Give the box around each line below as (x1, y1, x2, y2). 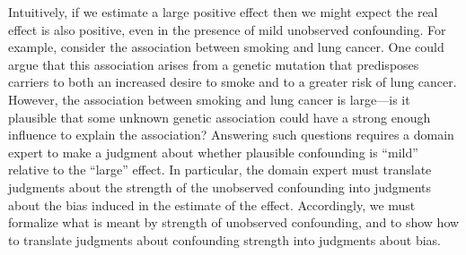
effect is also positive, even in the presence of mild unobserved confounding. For (8, 20, 446, 38)
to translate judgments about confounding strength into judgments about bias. (8, 230, 441, 249)
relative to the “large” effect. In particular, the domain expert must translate (8, 160, 432, 179)
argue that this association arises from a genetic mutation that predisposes (8, 55, 419, 73)
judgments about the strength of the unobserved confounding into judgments (8, 177, 432, 196)
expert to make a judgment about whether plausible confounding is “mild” (8, 142, 418, 161)
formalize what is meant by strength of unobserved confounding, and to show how (8, 213, 460, 232)
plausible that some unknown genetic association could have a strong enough (8, 107, 431, 126)
